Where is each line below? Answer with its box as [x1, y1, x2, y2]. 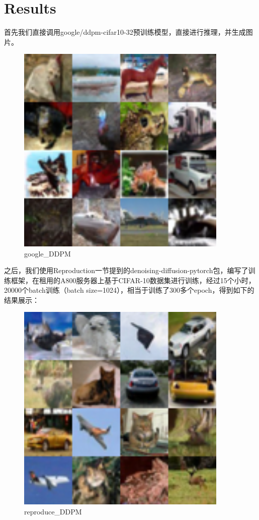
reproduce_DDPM [24, 506, 82, 516]
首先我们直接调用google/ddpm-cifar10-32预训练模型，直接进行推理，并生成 [4, 27, 246, 37]
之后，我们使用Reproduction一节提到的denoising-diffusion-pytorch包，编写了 [4, 265, 248, 276]
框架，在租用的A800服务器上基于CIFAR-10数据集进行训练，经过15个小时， [11, 275, 255, 285]
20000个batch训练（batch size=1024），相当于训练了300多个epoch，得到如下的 [4, 285, 254, 295]
